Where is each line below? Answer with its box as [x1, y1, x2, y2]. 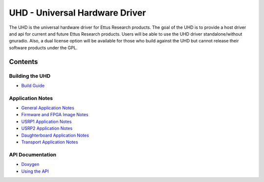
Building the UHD [9, 72, 51, 79]
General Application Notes [21, 105, 74, 111]
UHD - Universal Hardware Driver [9, 7, 146, 18]
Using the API [21, 168, 49, 174]
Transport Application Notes [21, 139, 78, 145]
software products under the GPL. [9, 44, 78, 51]
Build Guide [21, 82, 45, 88]
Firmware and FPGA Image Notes [21, 112, 88, 118]
